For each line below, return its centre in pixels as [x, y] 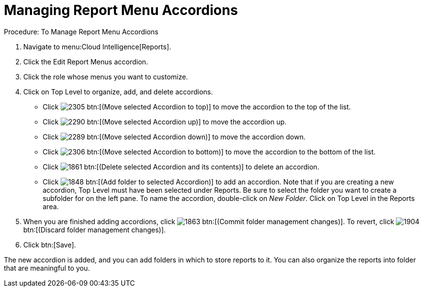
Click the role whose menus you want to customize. [106, 77]
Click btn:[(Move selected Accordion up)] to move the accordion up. [165, 122]
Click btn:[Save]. [50, 245]
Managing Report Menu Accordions [121, 10]
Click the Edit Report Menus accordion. [86, 61]
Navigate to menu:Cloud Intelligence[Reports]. [97, 46]
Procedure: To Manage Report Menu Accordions [81, 31]
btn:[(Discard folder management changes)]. [95, 230]
